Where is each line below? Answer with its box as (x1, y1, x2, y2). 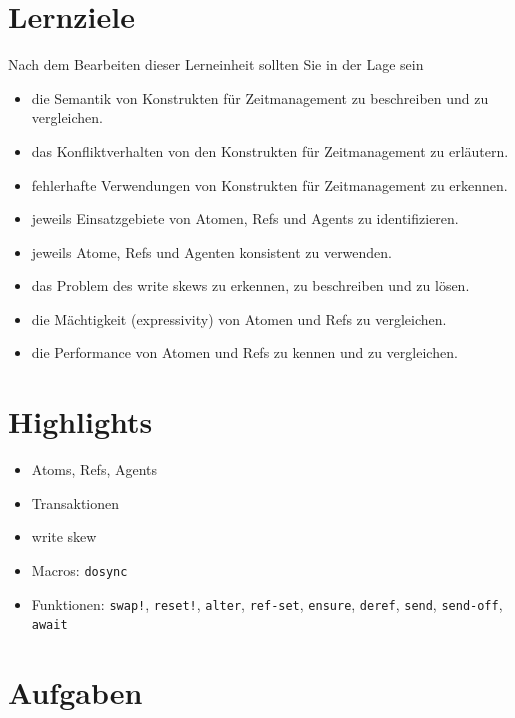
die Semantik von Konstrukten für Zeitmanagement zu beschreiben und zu (31, 87, 489, 108)
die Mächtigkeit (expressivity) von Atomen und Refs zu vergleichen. (31, 308, 447, 329)
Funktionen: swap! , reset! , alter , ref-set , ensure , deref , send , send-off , (31, 593, 503, 614)
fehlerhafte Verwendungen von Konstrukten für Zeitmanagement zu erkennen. (31, 174, 508, 195)
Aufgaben (8, 672, 143, 713)
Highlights (8, 401, 153, 442)
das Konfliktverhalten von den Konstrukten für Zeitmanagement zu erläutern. (31, 140, 509, 161)
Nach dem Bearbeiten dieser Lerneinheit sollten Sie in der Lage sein (8, 54, 424, 75)
